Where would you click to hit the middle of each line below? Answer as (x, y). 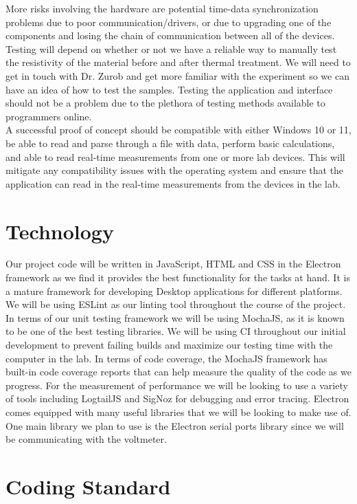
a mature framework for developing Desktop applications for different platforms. (174, 291)
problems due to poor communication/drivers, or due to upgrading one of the (169, 22)
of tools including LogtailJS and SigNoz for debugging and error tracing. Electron (177, 398)
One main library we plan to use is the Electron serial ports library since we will (175, 425)
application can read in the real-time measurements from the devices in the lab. (173, 183)
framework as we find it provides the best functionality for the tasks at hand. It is (178, 277)
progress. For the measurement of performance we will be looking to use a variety (177, 385)
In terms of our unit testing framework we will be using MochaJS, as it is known (175, 317)
